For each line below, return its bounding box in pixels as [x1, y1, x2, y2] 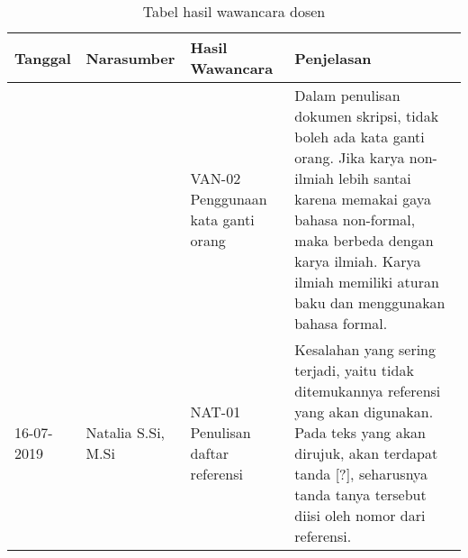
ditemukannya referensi [294, 380, 441, 401]
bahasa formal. [294, 313, 388, 334]
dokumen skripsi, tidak [294, 105, 439, 126]
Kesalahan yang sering [294, 339, 436, 360]
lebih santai [338, 168, 411, 188]
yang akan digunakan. [294, 401, 434, 422]
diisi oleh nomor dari [294, 505, 426, 526]
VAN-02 [190, 168, 241, 188]
